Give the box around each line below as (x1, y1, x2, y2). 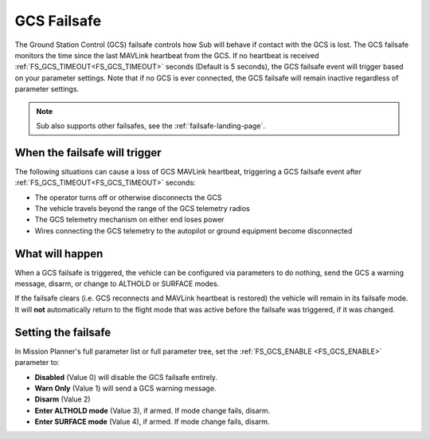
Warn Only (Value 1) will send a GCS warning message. (34, 383, 217, 393)
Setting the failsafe (14, 325, 111, 339)
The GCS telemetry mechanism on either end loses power (34, 215, 225, 225)
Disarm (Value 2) (34, 394, 91, 404)
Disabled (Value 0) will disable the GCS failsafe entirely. (34, 372, 218, 382)
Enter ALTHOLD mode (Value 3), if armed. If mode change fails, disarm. (34, 406, 271, 415)
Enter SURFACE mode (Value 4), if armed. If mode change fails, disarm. (34, 417, 270, 426)
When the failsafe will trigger (14, 146, 162, 159)
